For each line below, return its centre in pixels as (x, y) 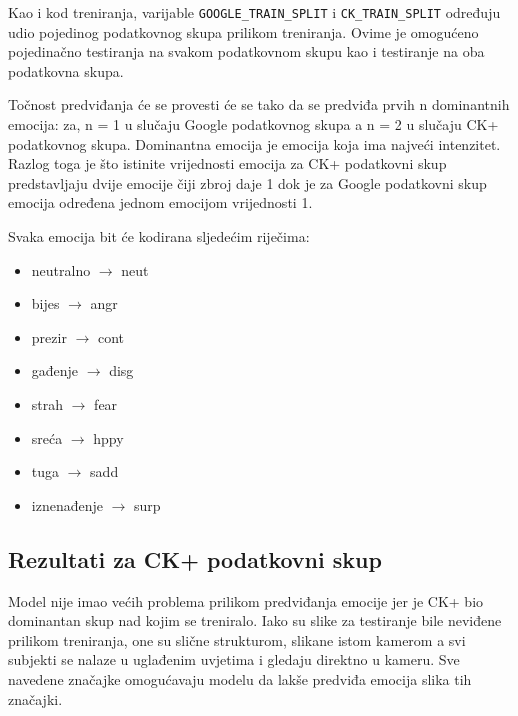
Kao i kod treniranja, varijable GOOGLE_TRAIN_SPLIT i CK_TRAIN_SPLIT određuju (254, 12)
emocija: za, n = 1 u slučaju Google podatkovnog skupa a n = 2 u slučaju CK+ (253, 124)
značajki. (35, 698)
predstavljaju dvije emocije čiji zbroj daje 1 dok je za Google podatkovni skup (247, 182)
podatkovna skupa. (66, 70)
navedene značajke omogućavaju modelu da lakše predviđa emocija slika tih (240, 678)
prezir (49, 336)
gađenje (55, 370)
